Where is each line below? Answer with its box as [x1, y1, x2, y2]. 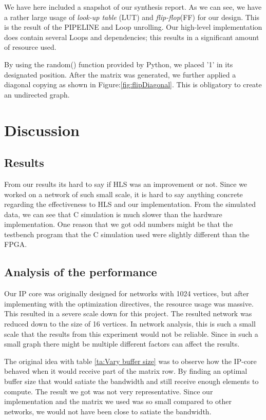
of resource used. [4, 42, 56, 52]
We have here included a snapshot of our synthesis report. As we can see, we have [4, 2, 262, 12]
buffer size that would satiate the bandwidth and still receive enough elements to [4, 376, 259, 387]
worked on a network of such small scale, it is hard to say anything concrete [4, 188, 243, 199]
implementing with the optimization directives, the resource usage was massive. [4, 298, 254, 309]
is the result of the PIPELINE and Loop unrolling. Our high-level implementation [4, 22, 262, 32]
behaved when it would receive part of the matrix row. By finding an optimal [4, 366, 248, 376]
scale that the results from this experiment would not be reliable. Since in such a [4, 328, 258, 339]
